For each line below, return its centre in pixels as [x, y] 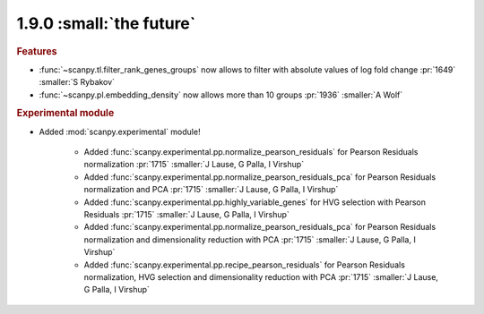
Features [37, 51]
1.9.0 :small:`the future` [106, 23]
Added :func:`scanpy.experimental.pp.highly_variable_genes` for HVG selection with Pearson [255, 202]
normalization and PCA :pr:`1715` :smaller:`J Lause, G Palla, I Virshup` [211, 190]
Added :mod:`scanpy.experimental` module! [120, 132]
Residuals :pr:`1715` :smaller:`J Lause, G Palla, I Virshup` [187, 214]
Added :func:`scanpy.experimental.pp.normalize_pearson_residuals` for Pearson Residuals [251, 152]
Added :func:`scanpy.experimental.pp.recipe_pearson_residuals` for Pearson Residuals [244, 265]
